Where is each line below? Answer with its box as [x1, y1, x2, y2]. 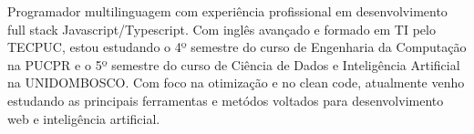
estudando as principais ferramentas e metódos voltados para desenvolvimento [7, 90, 444, 109]
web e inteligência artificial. [7, 108, 160, 128]
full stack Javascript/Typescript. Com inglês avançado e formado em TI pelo [7, 19, 436, 38]
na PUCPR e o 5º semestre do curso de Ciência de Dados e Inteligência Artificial [7, 55, 460, 74]
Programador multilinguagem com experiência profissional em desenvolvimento [7, 2, 448, 20]
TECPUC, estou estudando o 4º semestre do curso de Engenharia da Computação [7, 37, 467, 57]
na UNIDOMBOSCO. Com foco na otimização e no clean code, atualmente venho [7, 73, 465, 92]
